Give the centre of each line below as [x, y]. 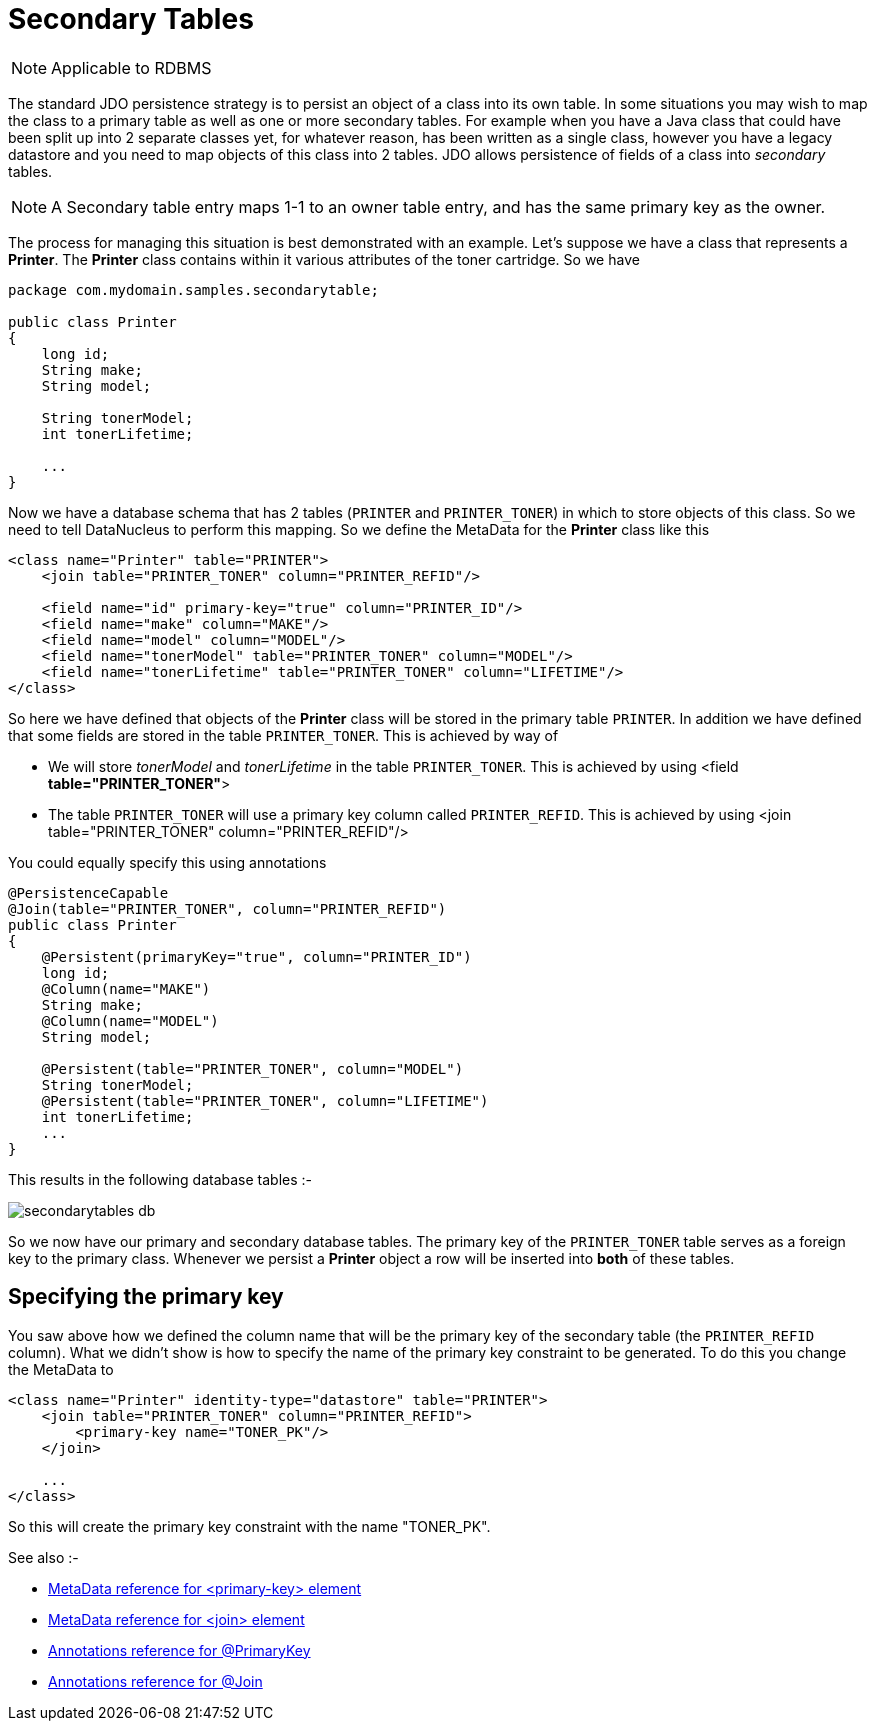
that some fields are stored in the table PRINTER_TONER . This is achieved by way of [283, 735]
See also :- [43, 1557]
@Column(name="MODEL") [130, 1020]
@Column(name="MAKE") [126, 988]
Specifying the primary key [146, 1297]
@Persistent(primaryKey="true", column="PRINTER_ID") [256, 956]
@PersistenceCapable [88, 892]
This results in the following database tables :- [160, 1179]
